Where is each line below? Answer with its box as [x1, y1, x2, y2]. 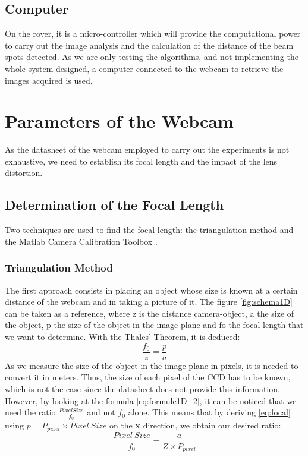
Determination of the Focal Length [5, 196, 224, 214]
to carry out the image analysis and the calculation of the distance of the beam [5, 39, 294, 51]
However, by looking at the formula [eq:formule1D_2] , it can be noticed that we [5, 394, 297, 406]
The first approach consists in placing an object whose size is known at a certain [5, 283, 298, 296]
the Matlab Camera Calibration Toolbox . [5, 235, 158, 247]
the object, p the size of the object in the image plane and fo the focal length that [5, 319, 304, 331]
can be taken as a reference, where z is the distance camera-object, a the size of [5, 307, 294, 319]
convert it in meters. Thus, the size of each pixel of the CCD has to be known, [5, 371, 291, 383]
